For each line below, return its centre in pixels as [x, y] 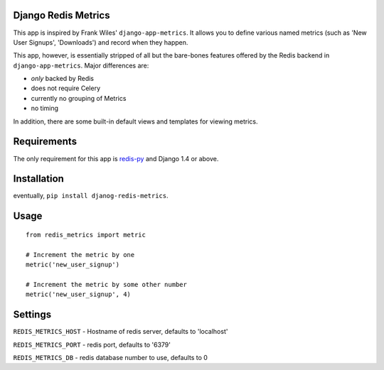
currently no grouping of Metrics [79, 98]
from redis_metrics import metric [86, 235]
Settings [32, 315]
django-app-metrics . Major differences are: [81, 65]
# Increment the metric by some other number [107, 284]
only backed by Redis [62, 79]
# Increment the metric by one [80, 255]
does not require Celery [66, 88]
